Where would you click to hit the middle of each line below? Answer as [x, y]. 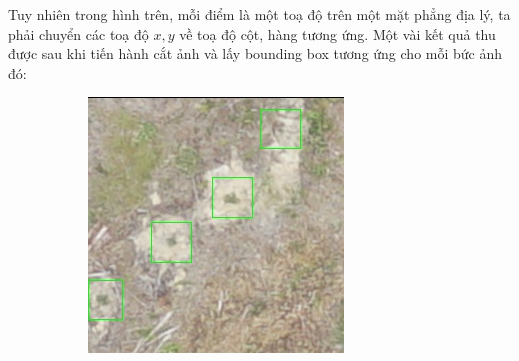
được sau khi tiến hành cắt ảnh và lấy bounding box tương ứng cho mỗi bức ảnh [255, 53]
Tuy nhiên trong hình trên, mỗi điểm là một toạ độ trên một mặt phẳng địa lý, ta [259, 14]
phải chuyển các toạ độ [78, 33]
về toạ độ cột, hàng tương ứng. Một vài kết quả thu [337, 33]
